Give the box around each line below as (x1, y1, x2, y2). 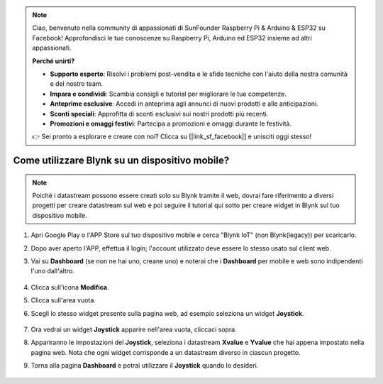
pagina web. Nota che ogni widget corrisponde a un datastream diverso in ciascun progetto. (30, 348, 301, 356)
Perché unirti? (32, 57, 75, 65)
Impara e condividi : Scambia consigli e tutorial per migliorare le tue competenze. (50, 89, 287, 98)
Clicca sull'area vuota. (30, 296, 96, 305)
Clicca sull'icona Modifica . (30, 282, 109, 291)
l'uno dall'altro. (30, 267, 74, 275)
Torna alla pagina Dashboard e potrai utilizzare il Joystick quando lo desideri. (30, 361, 259, 370)
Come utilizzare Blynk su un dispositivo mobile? (13, 155, 230, 167)
